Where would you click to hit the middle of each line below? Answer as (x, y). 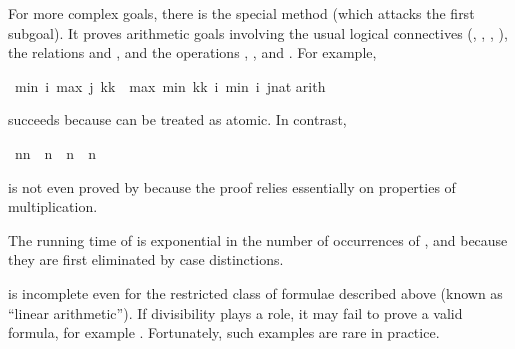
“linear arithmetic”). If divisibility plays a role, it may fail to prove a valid (235, 312)
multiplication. (53, 206)
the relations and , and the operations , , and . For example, (192, 52)
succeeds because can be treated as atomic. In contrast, (177, 119)
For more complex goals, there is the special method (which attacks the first (241, 13)
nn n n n (55, 152)
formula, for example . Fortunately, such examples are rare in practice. (224, 332)
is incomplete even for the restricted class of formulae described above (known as (255, 292)
